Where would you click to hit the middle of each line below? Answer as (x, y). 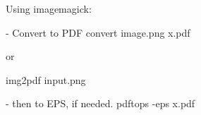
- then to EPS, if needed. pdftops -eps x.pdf (100, 103)
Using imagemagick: (49, 8)
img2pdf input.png (46, 79)
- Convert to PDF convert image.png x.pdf (98, 32)
